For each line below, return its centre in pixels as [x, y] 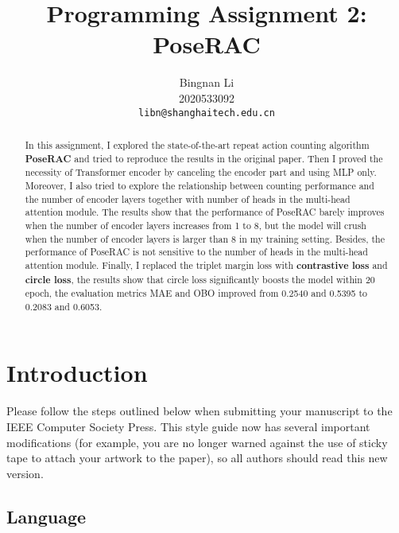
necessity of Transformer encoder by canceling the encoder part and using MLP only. [201, 172]
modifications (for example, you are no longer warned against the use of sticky [197, 442]
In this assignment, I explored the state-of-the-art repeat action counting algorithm [197, 144]
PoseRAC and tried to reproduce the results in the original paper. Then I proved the [204, 158]
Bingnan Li [207, 82]
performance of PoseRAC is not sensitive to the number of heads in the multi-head [196, 252]
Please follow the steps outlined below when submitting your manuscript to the [199, 411]
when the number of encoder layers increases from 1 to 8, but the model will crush [196, 225]
